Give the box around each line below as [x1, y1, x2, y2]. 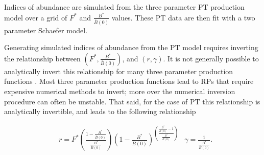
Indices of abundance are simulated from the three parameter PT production [4, 2, 245, 12]
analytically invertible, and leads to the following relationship [4, 106, 196, 117]
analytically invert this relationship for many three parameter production [4, 65, 233, 76]
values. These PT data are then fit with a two [111, 12, 255, 23]
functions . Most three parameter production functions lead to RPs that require [4, 76, 254, 86]
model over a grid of [4, 12, 67, 23]
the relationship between [4, 53, 81, 63]
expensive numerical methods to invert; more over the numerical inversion [4, 85, 235, 96]
